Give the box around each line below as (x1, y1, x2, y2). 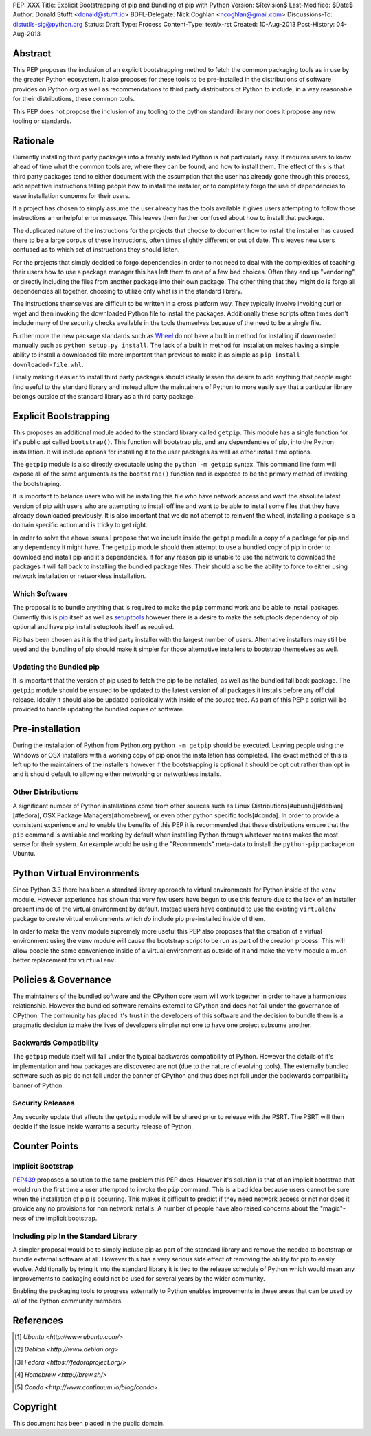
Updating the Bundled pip (12, 662, 100, 672)
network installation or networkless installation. (12, 572, 146, 580)
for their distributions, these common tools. (12, 95, 135, 103)
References (12, 1314, 63, 1326)
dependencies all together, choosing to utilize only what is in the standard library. (12, 287, 243, 296)
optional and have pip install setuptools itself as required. (12, 623, 175, 631)
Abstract (12, 47, 52, 59)
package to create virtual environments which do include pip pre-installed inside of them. (12, 914, 266, 923)
